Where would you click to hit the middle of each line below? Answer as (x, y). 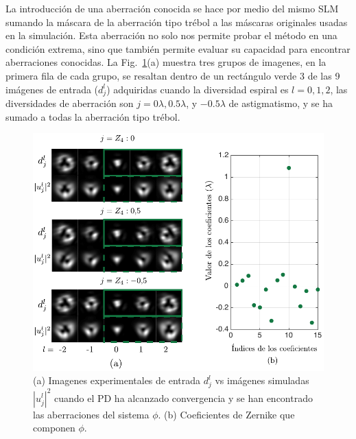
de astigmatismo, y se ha (281, 103)
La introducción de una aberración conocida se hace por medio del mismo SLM (172, 8)
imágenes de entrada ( (52, 89)
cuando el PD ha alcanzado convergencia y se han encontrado (183, 398)
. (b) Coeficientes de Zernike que (226, 414)
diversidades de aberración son (70, 103)
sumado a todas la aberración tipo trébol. (93, 116)
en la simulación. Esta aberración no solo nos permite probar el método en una (171, 35)
